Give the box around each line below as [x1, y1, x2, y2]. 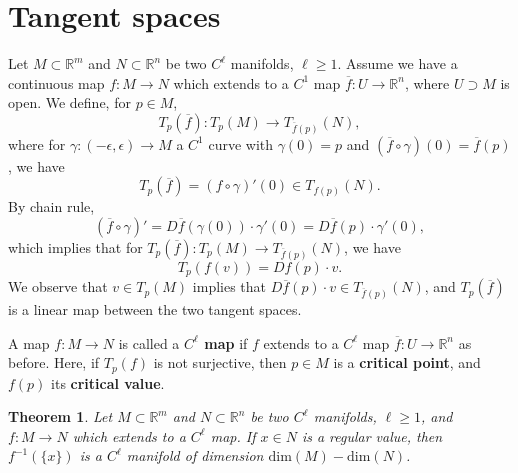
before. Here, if [8, 352, 100, 373]
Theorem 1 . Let [8, 406, 113, 427]
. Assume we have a [337, 53, 458, 74]
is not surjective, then [153, 352, 287, 373]
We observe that [8, 276, 108, 297]
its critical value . [51, 372, 165, 393]
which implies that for [8, 236, 143, 257]
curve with [208, 133, 274, 154]
